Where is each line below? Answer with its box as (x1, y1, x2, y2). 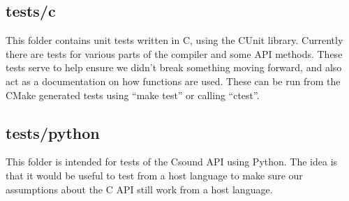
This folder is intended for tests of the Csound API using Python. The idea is (6, 154, 338, 169)
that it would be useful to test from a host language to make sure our (6, 167, 303, 182)
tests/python (6, 121, 100, 143)
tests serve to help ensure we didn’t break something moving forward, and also (6, 60, 342, 75)
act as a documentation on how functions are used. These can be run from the (6, 73, 341, 88)
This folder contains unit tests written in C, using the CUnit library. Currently (6, 33, 343, 47)
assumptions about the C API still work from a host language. (6, 181, 273, 196)
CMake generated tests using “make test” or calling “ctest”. (6, 87, 260, 102)
